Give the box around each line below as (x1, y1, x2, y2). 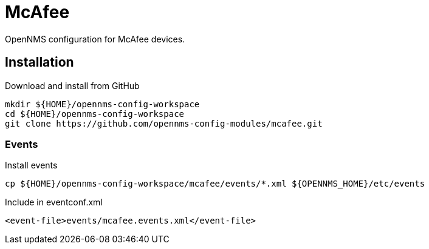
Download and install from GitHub (5, 80, 140, 91)
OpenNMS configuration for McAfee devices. (5, 33, 185, 44)
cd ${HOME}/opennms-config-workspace (5, 108, 185, 119)
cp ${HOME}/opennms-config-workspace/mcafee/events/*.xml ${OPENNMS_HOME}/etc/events (5, 179, 425, 189)
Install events (5, 160, 58, 171)
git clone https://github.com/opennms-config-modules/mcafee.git (5, 118, 323, 128)
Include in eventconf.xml (5, 197, 103, 208)
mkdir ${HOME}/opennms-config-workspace (5, 99, 200, 109)
